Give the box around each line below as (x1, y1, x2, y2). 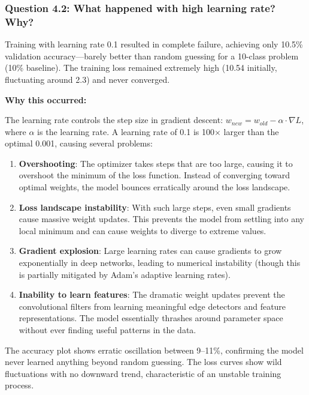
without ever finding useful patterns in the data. (19, 324, 196, 336)
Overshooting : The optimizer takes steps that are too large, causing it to (19, 157, 293, 169)
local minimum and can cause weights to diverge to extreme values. (19, 224, 266, 237)
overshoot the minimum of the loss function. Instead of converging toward (19, 169, 290, 181)
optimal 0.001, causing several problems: (5, 137, 153, 149)
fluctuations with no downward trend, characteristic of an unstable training (5, 367, 281, 379)
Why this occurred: (5, 93, 87, 106)
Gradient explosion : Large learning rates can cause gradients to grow (19, 244, 282, 257)
